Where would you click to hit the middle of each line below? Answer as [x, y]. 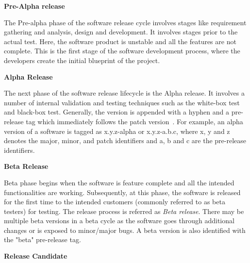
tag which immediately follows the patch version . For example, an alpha [134, 121]
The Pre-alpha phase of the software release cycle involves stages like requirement [125, 22]
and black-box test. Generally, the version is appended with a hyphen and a [117, 112]
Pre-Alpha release [34, 6]
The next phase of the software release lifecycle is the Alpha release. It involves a [124, 93]
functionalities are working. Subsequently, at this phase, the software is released [122, 192]
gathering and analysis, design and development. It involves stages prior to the [121, 32]
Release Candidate [36, 256]
